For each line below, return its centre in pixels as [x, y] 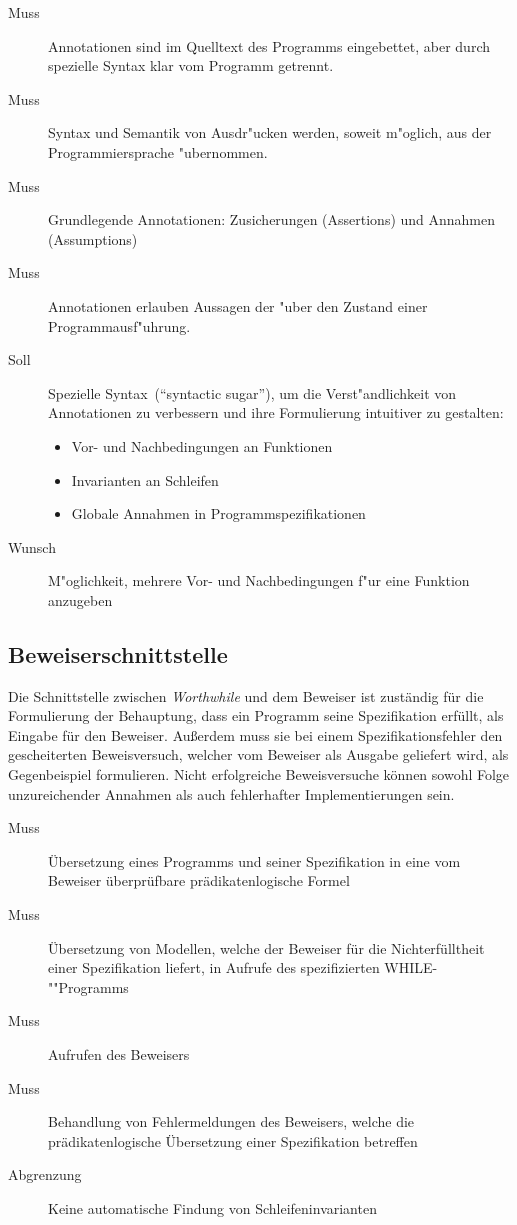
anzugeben [80, 599]
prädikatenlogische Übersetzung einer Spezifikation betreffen [233, 1140]
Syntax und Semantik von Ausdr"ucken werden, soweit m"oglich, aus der [270, 132]
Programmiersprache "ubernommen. [158, 151]
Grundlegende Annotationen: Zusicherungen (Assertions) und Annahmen [272, 219]
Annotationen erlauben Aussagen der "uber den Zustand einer [238, 305]
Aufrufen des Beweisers [119, 1053]
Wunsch [32, 546]
